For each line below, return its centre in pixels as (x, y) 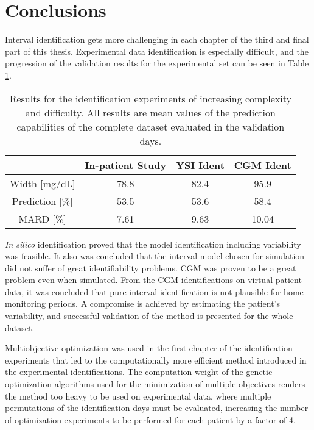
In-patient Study (126, 165)
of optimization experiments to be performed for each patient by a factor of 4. (150, 419)
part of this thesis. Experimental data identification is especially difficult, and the (157, 51)
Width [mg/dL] (43, 183)
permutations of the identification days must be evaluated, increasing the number (157, 408)
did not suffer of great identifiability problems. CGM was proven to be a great (151, 267)
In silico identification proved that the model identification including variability (153, 244)
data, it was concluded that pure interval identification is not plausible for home (154, 291)
